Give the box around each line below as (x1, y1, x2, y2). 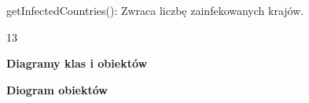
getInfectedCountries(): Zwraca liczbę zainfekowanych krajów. (6, 2, 304, 18)
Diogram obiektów (6, 81, 108, 97)
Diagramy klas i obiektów (6, 55, 148, 72)
